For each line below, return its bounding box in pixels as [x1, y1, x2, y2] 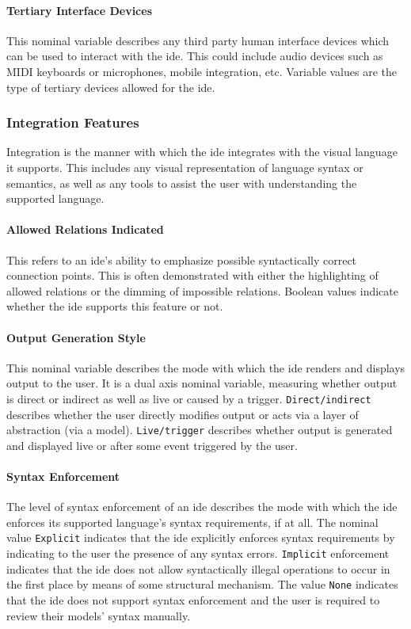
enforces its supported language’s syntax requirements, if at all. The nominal [6, 513, 379, 530]
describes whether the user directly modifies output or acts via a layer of [6, 406, 359, 422]
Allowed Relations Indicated [6, 221, 164, 238]
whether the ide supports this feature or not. [6, 298, 223, 314]
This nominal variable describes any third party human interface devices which [6, 32, 390, 48]
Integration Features [6, 112, 139, 132]
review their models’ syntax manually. [6, 607, 191, 623]
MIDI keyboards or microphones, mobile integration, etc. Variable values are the [6, 63, 397, 79]
